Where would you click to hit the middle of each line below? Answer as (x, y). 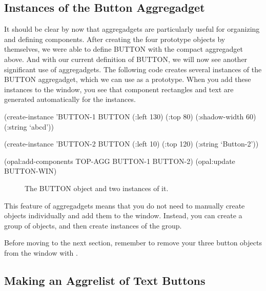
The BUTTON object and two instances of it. (97, 188)
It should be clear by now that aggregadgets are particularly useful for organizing (132, 29)
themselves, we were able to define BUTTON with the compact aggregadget (124, 49)
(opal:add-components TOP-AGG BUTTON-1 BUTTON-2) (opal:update (120, 161)
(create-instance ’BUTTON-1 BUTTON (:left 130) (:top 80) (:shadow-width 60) (130, 116)
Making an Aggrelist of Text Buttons (105, 280)
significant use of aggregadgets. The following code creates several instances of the (133, 69)
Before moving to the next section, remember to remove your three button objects (133, 243)
